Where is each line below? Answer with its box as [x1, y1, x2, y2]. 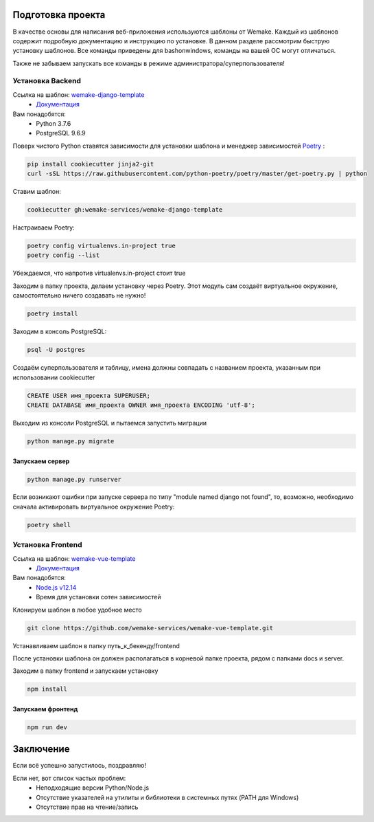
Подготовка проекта [12, 9, 106, 21]
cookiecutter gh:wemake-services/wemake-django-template [27, 206, 223, 214]
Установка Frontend [12, 540, 82, 550]
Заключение [12, 743, 70, 755]
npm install [27, 685, 68, 693]
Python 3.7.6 [36, 120, 71, 127]
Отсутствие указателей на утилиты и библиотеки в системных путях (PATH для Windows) [36, 793, 299, 801]
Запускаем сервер [12, 457, 70, 465]
